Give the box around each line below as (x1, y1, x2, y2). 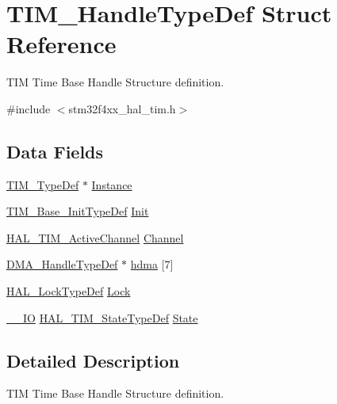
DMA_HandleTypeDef (6, 256, 118, 273)
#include (6, 100, 51, 116)
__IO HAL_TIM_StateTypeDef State (6, 309, 198, 326)
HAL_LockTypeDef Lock (6, 283, 131, 299)
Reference (6, 28, 117, 60)
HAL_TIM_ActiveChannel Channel (6, 229, 184, 246)
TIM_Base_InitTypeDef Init (6, 203, 149, 219)
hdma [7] (130, 256, 174, 273)
